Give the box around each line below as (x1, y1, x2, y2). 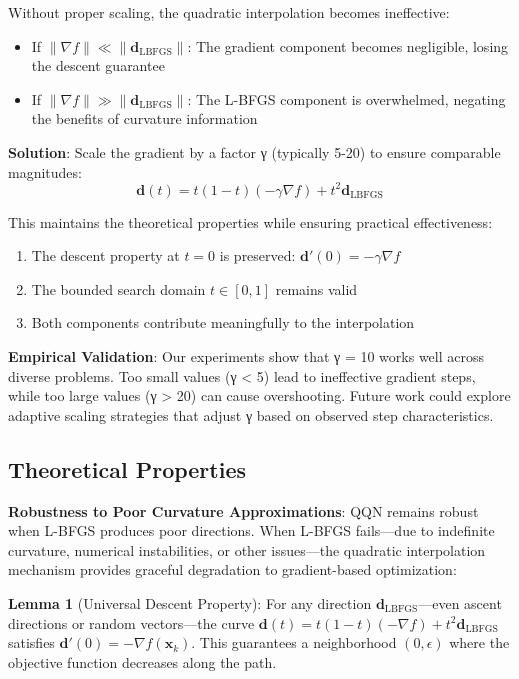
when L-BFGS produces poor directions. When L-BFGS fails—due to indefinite (8, 520, 495, 541)
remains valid (275, 278, 358, 299)
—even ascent (418, 592, 502, 613)
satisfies (8, 632, 55, 653)
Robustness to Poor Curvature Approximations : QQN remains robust (8, 500, 479, 521)
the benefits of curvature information (31, 108, 258, 129)
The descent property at (31, 245, 180, 266)
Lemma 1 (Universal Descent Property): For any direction (8, 592, 372, 613)
